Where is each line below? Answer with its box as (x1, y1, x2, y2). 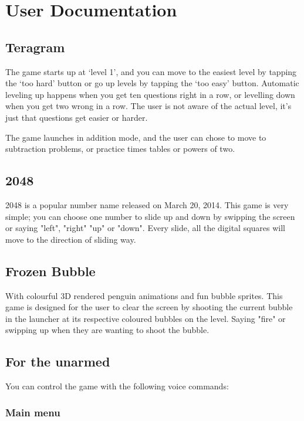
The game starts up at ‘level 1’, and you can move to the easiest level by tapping (5, 65, 297, 77)
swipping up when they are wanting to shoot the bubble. (5, 324, 210, 336)
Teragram (5, 38, 65, 56)
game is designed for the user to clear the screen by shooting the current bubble (5, 301, 293, 313)
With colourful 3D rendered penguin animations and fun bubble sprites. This (5, 289, 283, 301)
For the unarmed (5, 352, 110, 371)
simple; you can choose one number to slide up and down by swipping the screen (5, 210, 295, 222)
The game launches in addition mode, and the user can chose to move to (5, 131, 266, 143)
